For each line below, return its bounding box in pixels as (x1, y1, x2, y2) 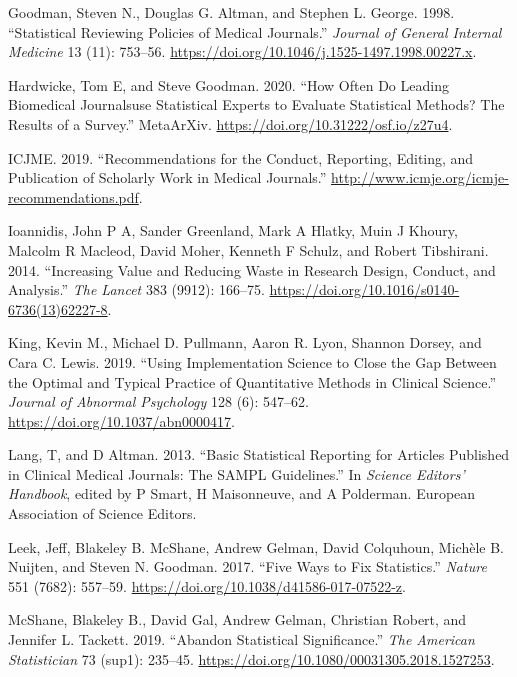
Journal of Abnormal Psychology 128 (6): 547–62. (8, 391, 309, 412)
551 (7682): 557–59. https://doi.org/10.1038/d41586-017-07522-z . (8, 575, 406, 596)
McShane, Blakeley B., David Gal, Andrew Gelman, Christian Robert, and (8, 609, 467, 630)
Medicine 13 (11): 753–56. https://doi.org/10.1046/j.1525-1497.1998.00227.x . (8, 41, 477, 62)
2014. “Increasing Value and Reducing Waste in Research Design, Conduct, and (8, 259, 496, 280)
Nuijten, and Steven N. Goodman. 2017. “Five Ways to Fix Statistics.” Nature (8, 556, 487, 577)
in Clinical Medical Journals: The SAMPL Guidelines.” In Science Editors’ (8, 463, 465, 484)
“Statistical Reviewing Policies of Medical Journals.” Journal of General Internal (8, 21, 502, 42)
